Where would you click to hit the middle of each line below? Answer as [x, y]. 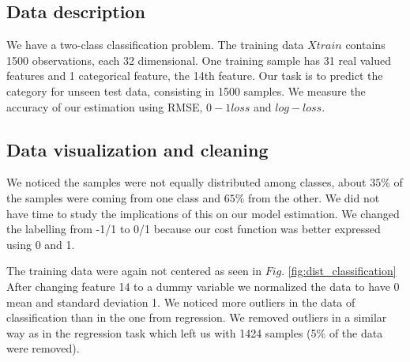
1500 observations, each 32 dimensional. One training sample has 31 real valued [199, 60]
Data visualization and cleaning [137, 149]
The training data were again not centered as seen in [134, 271]
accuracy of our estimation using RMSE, [105, 106]
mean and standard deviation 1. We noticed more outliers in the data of [181, 302]
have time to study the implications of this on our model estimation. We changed [203, 213]
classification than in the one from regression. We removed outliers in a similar [197, 317]
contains [365, 45]
